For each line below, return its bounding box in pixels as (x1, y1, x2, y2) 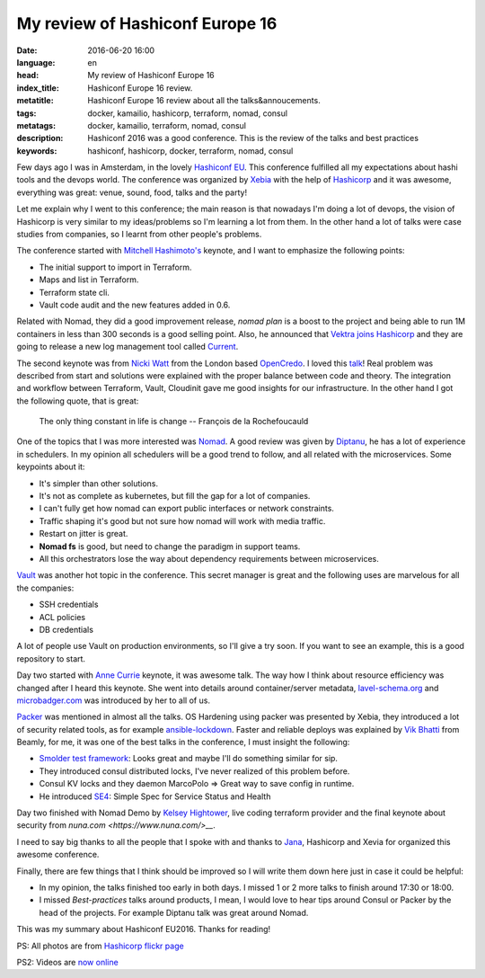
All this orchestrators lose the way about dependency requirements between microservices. (39, 554, 379, 564)
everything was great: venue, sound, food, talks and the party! (16, 187, 247, 198)
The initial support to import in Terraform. (39, 262, 192, 272)
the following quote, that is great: (16, 396, 139, 406)
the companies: (16, 582, 75, 593)
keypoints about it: (16, 461, 85, 472)
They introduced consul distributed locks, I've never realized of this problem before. (39, 765, 350, 777)
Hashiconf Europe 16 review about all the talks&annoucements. (87, 95, 321, 106)
